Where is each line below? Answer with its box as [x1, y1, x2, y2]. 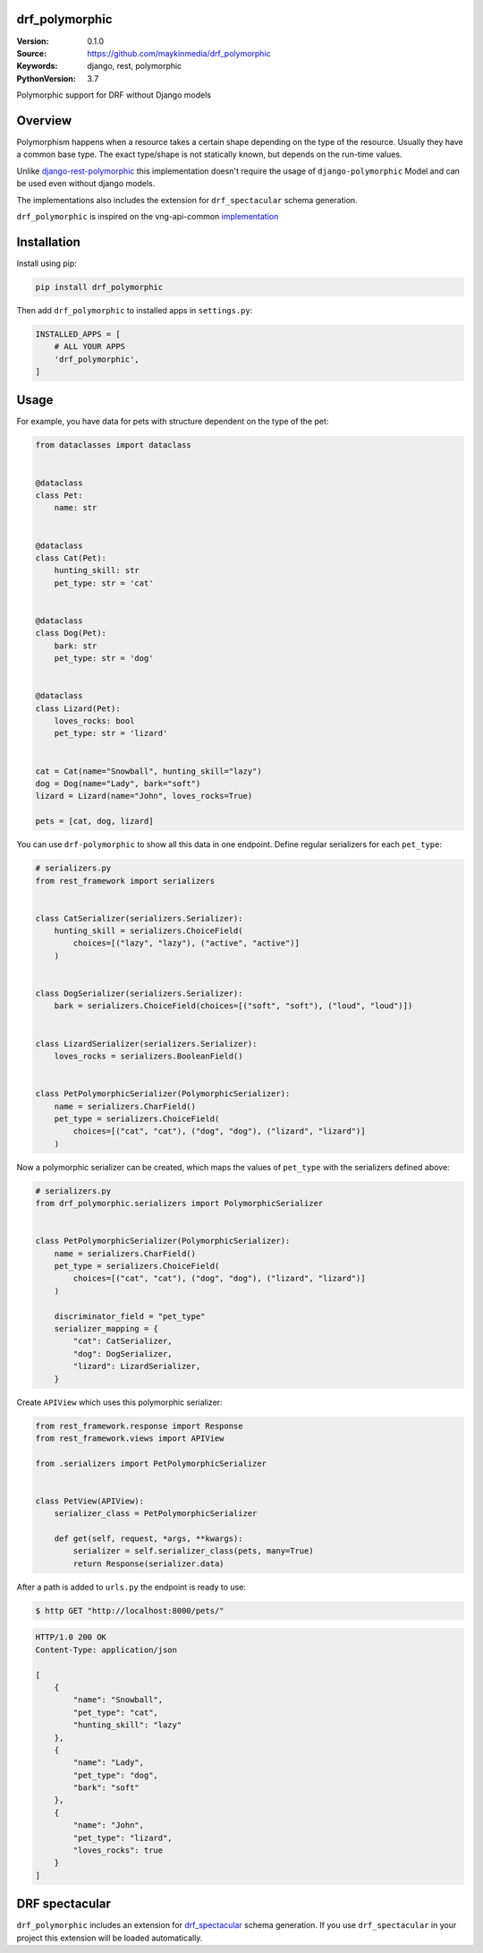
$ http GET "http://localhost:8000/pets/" [35, 1606, 225, 1615]
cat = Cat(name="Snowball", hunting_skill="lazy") [35, 766, 263, 776]
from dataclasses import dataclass [35, 440, 191, 450]
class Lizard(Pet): [35, 703, 121, 714]
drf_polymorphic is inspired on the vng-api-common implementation [16, 210, 279, 221]
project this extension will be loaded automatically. [16, 1932, 203, 1943]
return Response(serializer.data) [72, 1558, 225, 1569]
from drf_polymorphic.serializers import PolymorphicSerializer [35, 1198, 324, 1209]
